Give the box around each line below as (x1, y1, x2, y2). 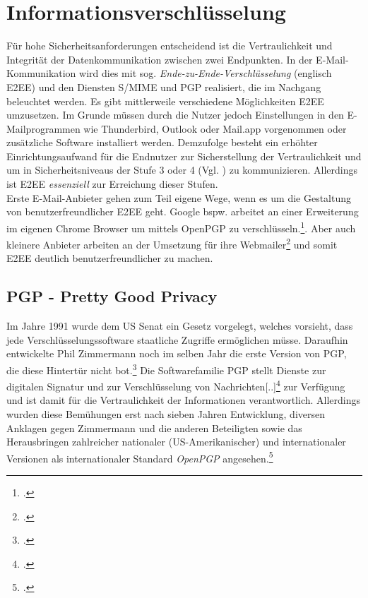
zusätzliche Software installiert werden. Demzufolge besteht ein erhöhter (6, 135, 318, 150)
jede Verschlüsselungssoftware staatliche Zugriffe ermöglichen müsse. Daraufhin (6, 332, 348, 347)
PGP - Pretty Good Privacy (6, 285, 218, 307)
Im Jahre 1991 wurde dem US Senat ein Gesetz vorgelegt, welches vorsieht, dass (6, 318, 353, 333)
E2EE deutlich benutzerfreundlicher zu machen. (6, 251, 213, 265)
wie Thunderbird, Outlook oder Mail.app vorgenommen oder (83, 121, 347, 136)
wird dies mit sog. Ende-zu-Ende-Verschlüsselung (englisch (79, 66, 332, 80)
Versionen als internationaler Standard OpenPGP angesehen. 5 (6, 448, 273, 465)
